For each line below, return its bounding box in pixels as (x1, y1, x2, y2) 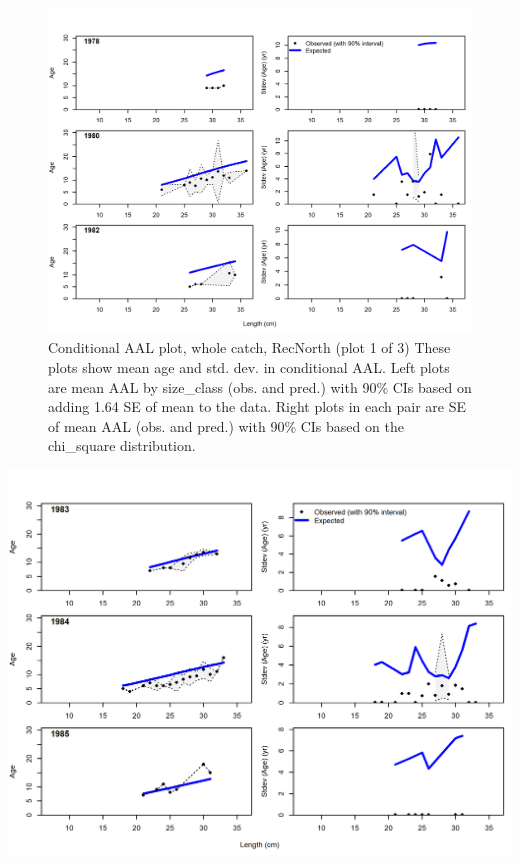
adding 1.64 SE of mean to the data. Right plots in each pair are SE (48, 396, 467, 417)
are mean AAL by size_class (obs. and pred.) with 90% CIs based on (48, 376, 472, 397)
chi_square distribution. (48, 435, 196, 456)
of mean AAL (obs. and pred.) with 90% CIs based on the (48, 415, 404, 436)
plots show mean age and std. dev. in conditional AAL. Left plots (48, 357, 450, 378)
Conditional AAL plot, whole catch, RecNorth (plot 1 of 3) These (48, 337, 451, 358)
